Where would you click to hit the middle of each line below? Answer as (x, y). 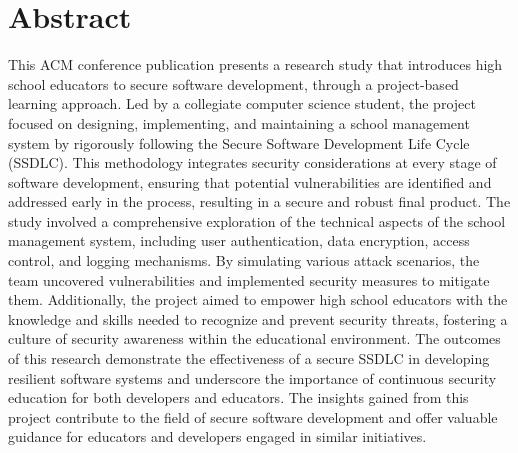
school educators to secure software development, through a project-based (233, 83)
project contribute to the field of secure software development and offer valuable (253, 416)
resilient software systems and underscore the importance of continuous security (252, 377)
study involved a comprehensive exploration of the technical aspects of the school (257, 220)
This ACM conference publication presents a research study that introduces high (255, 64)
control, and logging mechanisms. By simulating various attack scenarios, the (244, 260)
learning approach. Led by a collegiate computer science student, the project (242, 103)
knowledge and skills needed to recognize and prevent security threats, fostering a (258, 318)
